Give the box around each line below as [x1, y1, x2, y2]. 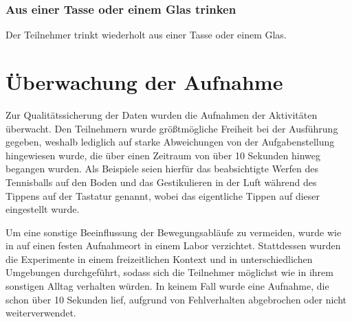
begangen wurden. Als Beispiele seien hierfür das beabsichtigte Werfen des [5, 161, 319, 176]
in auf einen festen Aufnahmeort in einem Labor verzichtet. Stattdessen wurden [5, 238, 341, 253]
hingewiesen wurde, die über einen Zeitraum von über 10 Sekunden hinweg [5, 148, 320, 162]
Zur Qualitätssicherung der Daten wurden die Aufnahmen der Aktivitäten [5, 107, 318, 122]
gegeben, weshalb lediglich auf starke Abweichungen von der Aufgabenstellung [5, 135, 335, 149]
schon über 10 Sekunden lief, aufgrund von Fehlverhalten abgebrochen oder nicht [5, 292, 346, 306]
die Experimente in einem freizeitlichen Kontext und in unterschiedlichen [5, 251, 313, 266]
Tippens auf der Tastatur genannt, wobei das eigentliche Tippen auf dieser [5, 188, 320, 203]
